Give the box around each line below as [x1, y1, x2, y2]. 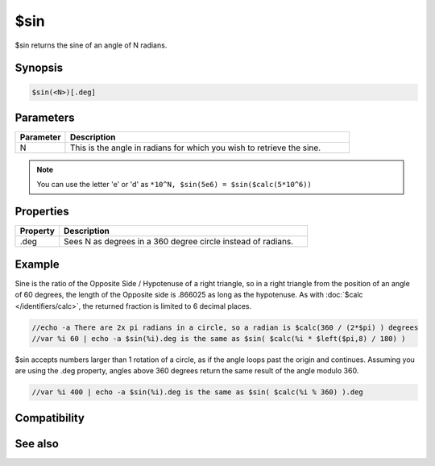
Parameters [14, 110, 75, 124]
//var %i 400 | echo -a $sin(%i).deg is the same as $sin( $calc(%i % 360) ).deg [31, 388, 364, 397]
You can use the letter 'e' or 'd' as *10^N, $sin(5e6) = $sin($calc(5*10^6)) [36, 180, 312, 189]
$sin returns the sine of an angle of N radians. [14, 40, 168, 50]
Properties [14, 205, 69, 218]
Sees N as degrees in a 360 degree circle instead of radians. [63, 236, 294, 248]
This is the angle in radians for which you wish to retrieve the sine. [69, 142, 321, 153]
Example [14, 257, 60, 271]
